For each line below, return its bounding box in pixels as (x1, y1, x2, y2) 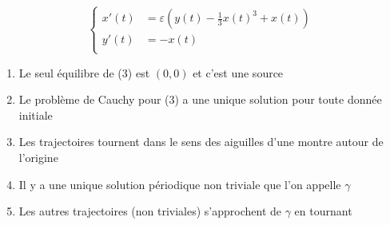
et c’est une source (193, 64, 284, 81)
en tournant (294, 203, 352, 219)
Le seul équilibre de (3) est (18, 64, 150, 81)
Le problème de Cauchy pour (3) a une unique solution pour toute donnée (18, 91, 382, 108)
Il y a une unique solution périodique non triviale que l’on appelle (18, 176, 341, 192)
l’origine (18, 148, 58, 165)
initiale (18, 106, 53, 123)
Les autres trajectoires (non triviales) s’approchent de (18, 203, 282, 219)
